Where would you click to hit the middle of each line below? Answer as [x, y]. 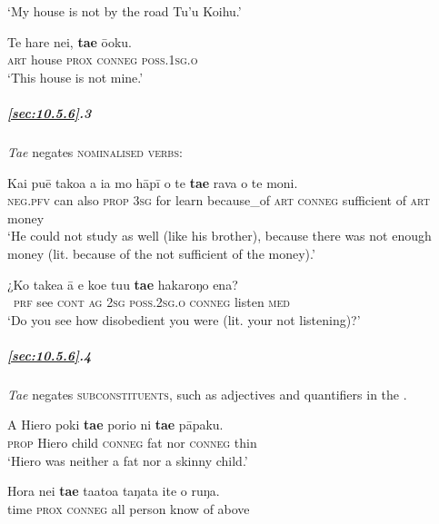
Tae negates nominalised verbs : [95, 151]
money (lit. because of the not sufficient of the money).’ [161, 253]
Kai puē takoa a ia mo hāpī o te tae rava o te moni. [153, 182]
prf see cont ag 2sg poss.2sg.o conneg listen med [152, 302]
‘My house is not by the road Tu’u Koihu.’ [125, 11]
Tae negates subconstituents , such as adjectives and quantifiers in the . [207, 394]
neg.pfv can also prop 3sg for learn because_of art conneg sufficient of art [219, 200]
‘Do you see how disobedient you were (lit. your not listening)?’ [184, 319]
